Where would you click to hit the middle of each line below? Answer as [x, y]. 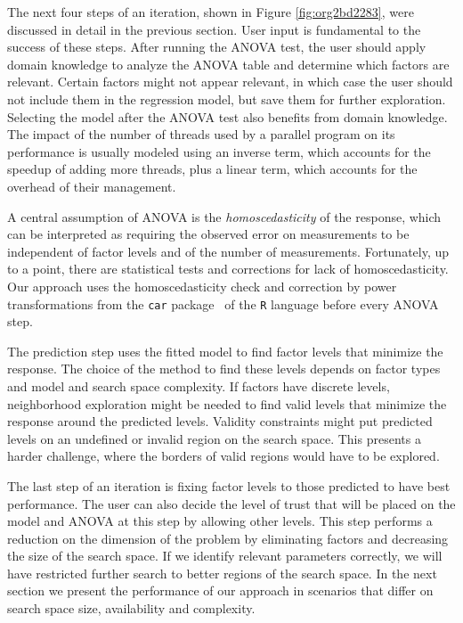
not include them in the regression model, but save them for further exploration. [227, 98]
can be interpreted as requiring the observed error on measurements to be [208, 234]
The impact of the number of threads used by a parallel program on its [201, 134]
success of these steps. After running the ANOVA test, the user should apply [217, 47]
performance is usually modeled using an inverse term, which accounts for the [219, 151]
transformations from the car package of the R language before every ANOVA [223, 303]
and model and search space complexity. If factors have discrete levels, [199, 385]
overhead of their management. [92, 186]
